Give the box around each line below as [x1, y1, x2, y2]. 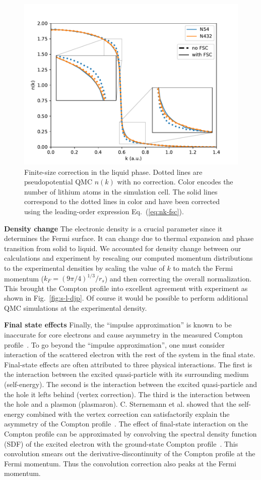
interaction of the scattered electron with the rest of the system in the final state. [4, 349, 255, 360]
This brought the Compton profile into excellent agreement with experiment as [4, 282, 248, 293]
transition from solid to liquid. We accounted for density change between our [4, 243, 241, 253]
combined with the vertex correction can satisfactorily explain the [26, 408, 230, 419]
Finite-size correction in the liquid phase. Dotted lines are [24, 166, 203, 177]
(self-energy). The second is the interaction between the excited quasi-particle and [4, 378, 257, 389]
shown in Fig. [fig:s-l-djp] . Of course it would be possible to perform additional [4, 293, 248, 303]
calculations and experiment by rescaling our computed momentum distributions [4, 253, 253, 263]
